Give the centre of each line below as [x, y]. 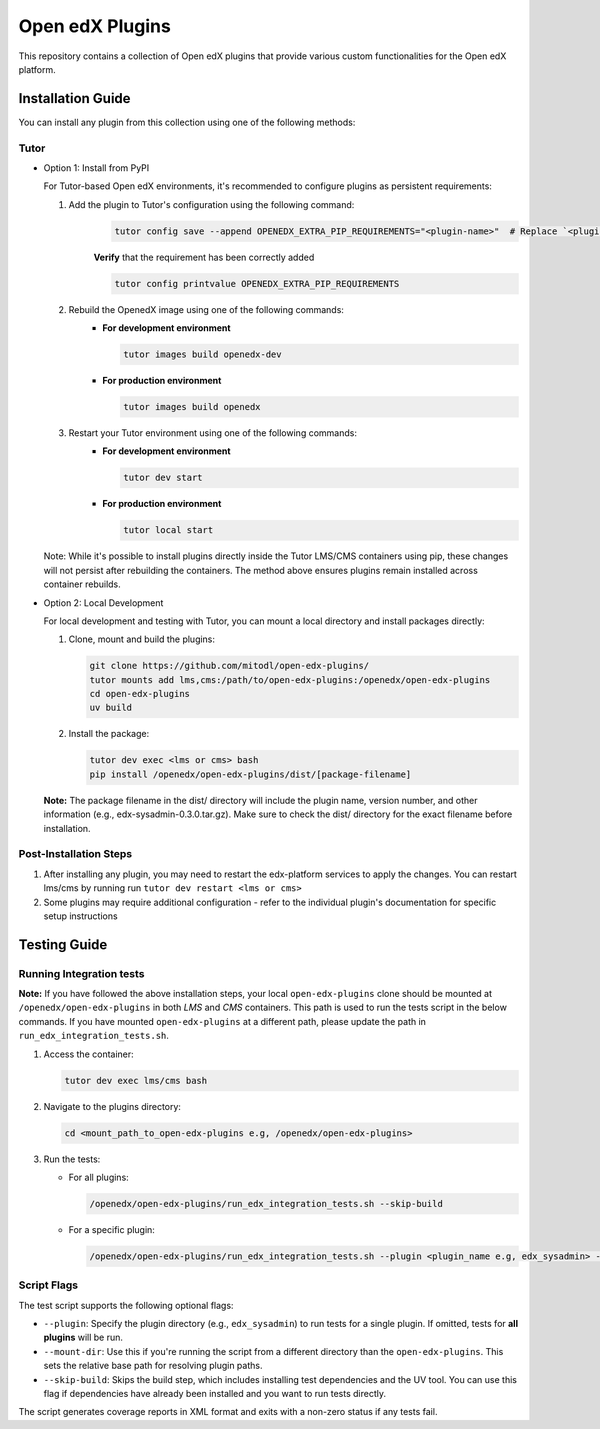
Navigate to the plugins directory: [112, 1106]
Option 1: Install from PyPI [96, 167]
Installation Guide [74, 98]
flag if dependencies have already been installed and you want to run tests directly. [215, 1393]
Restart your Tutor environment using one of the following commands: [212, 433]
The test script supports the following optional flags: [126, 1305]
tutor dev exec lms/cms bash [136, 1080]
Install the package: [109, 734]
